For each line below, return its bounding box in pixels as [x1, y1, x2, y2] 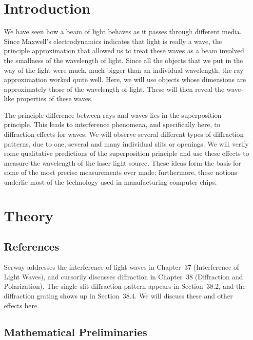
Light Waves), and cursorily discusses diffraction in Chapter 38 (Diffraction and [4, 271, 243, 281]
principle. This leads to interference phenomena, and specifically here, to [4, 119, 220, 129]
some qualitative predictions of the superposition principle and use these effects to [4, 148, 249, 158]
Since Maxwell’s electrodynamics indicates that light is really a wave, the [4, 36, 222, 46]
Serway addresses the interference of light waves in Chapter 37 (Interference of [4, 262, 239, 272]
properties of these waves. [16, 93, 93, 104]
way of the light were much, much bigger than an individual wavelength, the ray [4, 64, 244, 75]
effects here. [4, 300, 39, 310]
